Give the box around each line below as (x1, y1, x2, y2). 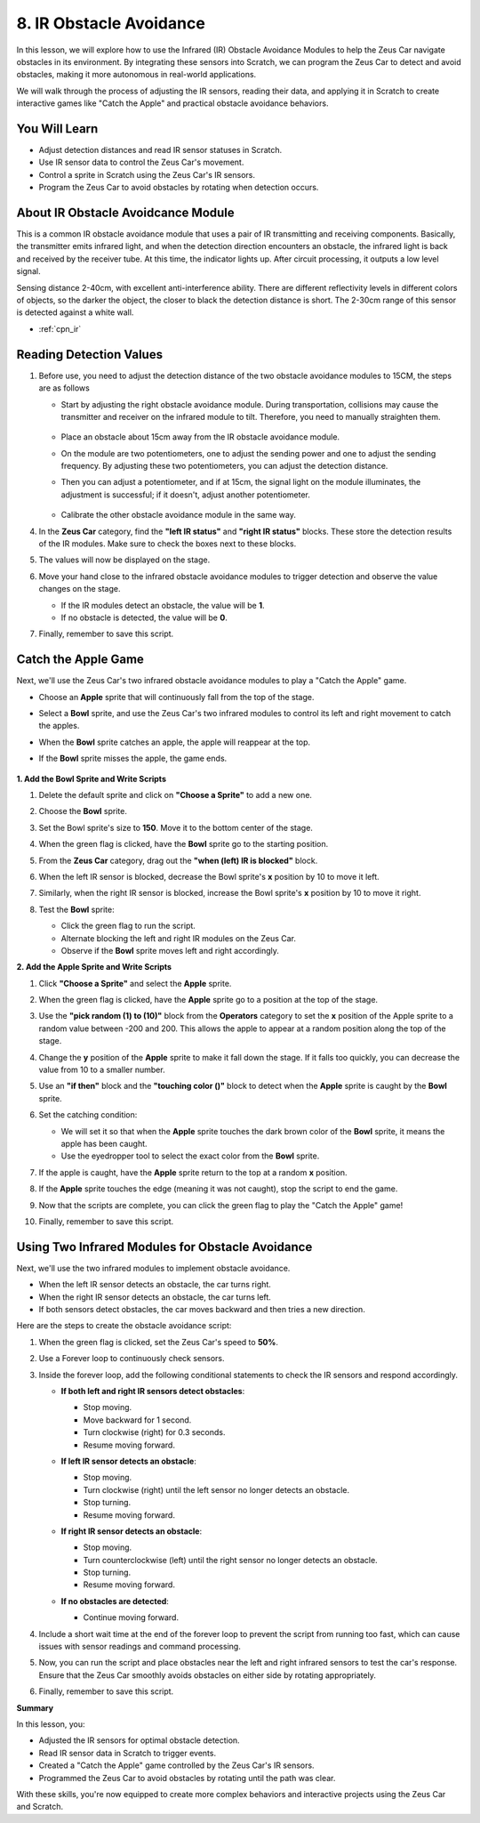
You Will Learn (16, 121, 99, 136)
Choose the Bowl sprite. (38, 806, 128, 817)
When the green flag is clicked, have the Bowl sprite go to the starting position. (38, 839, 329, 850)
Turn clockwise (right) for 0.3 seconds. (83, 1427, 226, 1438)
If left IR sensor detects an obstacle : (60, 1456, 197, 1466)
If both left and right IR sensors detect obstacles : (60, 1385, 245, 1396)
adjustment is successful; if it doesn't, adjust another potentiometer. (60, 489, 311, 500)
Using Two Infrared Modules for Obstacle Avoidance (16, 1239, 313, 1254)
